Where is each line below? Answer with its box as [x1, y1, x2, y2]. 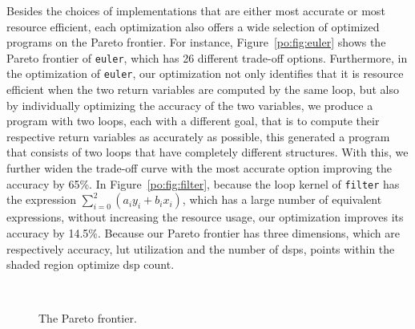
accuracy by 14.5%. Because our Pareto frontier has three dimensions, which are [6, 224, 400, 241]
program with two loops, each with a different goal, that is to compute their [6, 112, 380, 129]
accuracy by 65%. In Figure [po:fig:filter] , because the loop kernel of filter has [6, 175, 400, 192]
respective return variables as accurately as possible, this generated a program [6, 128, 390, 144]
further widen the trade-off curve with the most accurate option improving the [6, 160, 392, 177]
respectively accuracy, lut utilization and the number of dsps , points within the [6, 240, 395, 257]
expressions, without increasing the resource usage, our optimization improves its [6, 209, 404, 225]
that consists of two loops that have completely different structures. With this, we [6, 144, 409, 160]
